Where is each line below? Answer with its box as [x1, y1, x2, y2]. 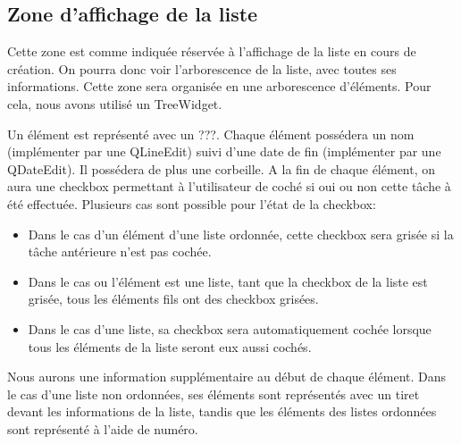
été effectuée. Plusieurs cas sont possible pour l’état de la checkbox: [7, 194, 376, 213]
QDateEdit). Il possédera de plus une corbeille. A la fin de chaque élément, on [7, 159, 436, 178]
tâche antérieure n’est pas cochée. [28, 242, 212, 261]
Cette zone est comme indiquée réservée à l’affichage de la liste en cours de [7, 42, 416, 61]
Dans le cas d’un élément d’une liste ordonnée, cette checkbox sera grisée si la [28, 224, 454, 243]
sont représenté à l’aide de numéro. [7, 419, 198, 438]
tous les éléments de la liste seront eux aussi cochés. [28, 337, 312, 356]
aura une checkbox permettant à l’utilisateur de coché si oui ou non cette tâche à [7, 177, 451, 196]
